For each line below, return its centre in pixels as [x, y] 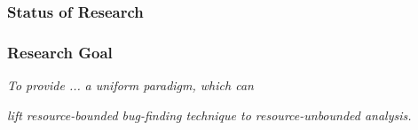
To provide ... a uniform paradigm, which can [130, 85]
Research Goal [60, 52]
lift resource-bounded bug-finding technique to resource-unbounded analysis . [209, 115]
